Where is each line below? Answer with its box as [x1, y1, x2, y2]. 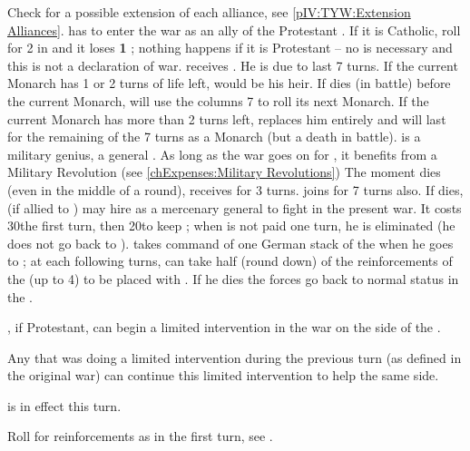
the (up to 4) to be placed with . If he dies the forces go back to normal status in [7, 269, 459, 288]
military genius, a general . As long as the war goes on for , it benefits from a [7, 144, 437, 163]
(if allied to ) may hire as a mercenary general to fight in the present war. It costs [7, 198, 462, 217]
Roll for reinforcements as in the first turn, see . [7, 426, 273, 446]
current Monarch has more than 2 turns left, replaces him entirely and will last [7, 109, 446, 128]
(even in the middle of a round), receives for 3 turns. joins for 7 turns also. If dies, [7, 180, 464, 199]
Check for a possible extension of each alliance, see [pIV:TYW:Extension [7, 3, 411, 21]
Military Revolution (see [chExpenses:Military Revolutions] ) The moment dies [7, 162, 441, 181]
